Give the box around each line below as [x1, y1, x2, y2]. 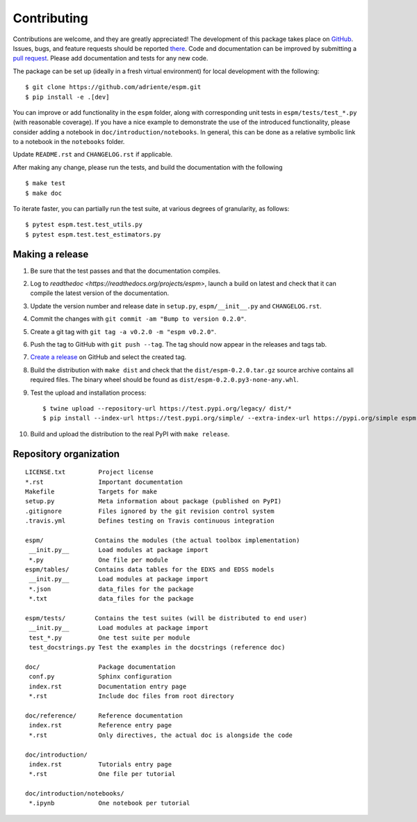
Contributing [13, 10, 88, 26]
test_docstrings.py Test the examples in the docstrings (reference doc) [28, 644, 286, 651]
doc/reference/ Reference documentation [25, 711, 183, 720]
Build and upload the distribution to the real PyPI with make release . [30, 429, 230, 438]
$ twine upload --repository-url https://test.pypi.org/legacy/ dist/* [42, 404, 292, 412]
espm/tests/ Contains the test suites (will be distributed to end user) [25, 615, 308, 622]
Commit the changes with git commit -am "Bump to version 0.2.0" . [30, 315, 247, 323]
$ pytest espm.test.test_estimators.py [25, 230, 161, 238]
